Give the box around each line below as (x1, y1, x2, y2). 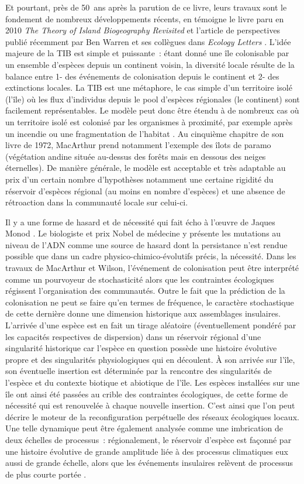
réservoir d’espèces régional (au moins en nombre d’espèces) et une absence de (5, 184, 285, 197)
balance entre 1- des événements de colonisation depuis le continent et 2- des (5, 70, 279, 82)
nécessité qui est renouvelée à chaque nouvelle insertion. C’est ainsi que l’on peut (5, 399, 295, 411)
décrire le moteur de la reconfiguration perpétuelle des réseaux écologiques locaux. (5, 410, 299, 423)
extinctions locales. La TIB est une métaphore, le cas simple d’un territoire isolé (5, 81, 292, 94)
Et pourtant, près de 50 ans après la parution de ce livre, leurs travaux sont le (5, 1, 287, 13)
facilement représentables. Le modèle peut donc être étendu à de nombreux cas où (5, 104, 299, 116)
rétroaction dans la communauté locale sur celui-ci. (5, 196, 188, 208)
